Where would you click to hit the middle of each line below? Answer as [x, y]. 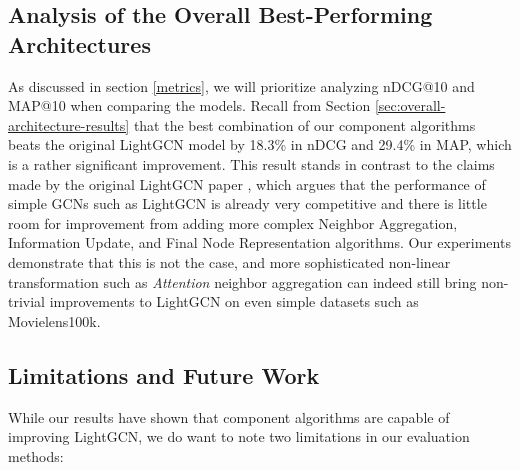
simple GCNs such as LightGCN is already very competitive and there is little [247, 203]
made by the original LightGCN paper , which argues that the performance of [247, 183]
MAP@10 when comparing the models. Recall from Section [189, 105]
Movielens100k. [54, 320]
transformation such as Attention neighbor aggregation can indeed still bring [242, 281]
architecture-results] [69, 124]
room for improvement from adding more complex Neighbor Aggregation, [233, 222]
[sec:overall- [410, 105]
